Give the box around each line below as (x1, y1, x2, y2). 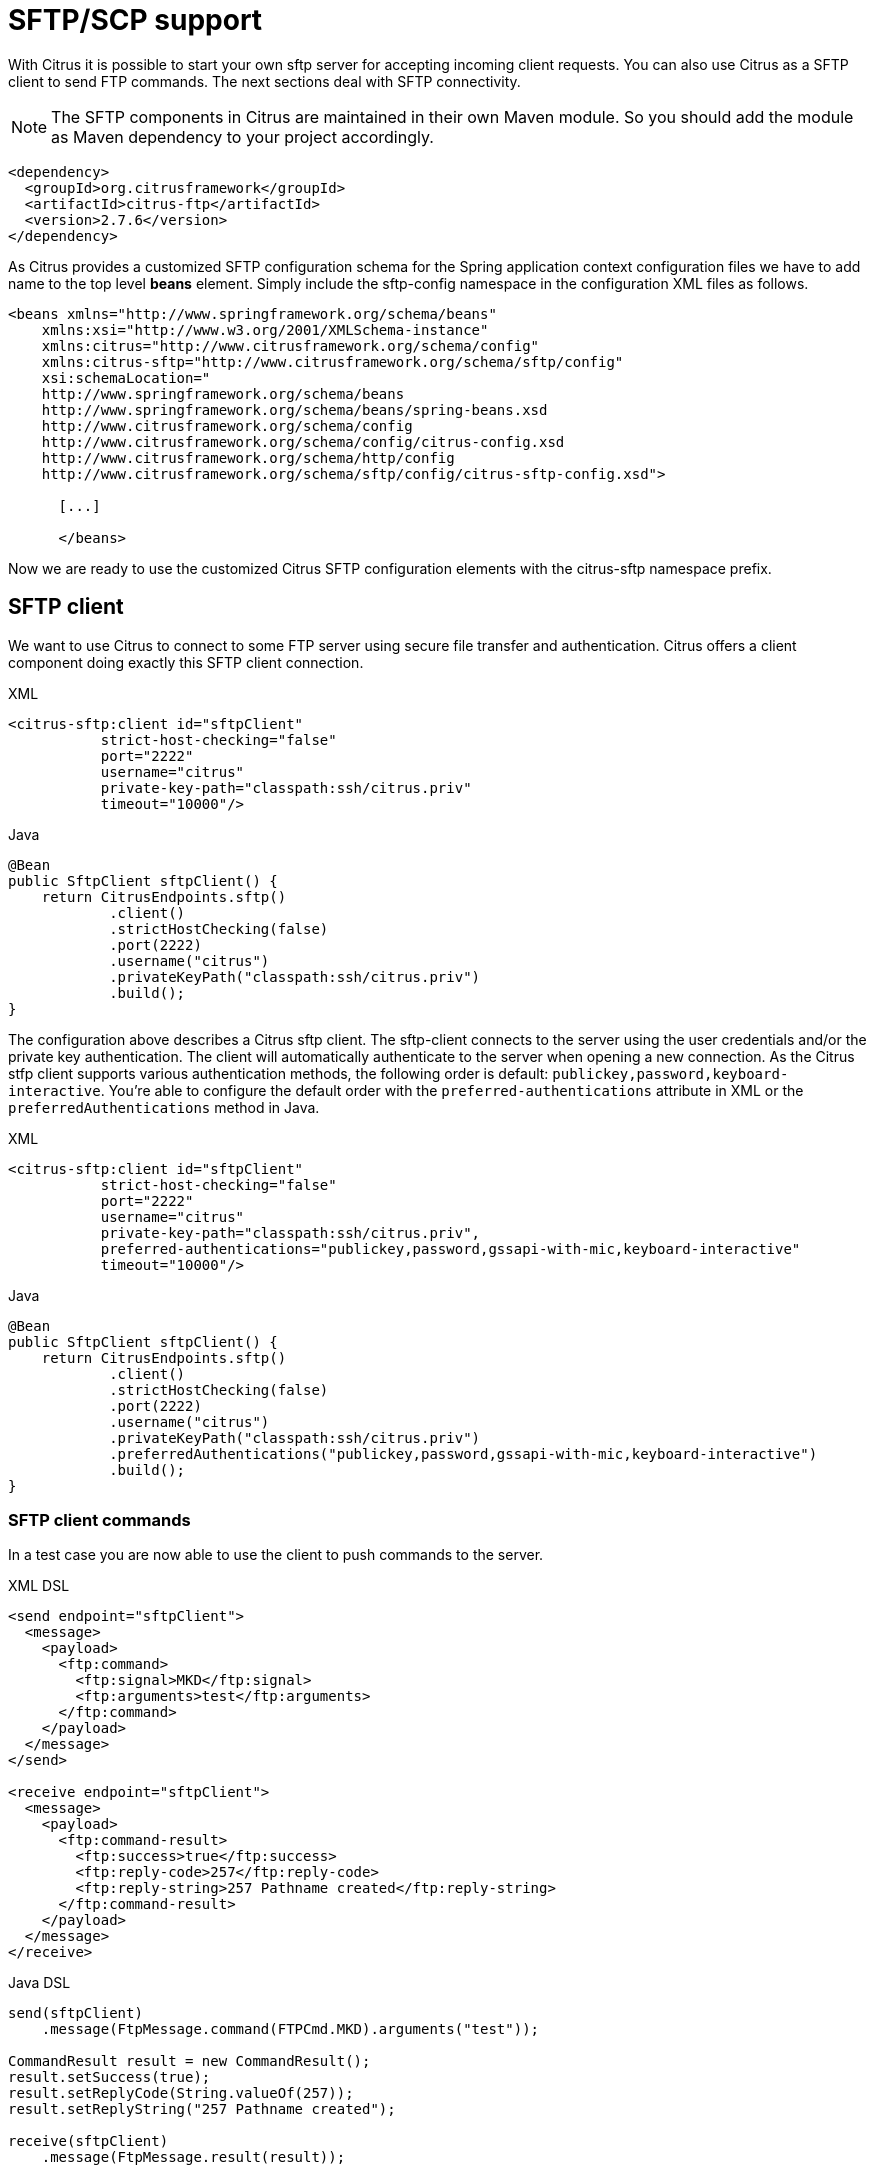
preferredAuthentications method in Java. (8, 1098, 320, 1116)
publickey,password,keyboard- (552, 1065, 789, 1082)
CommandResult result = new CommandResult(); (8, 2053, 371, 2070)
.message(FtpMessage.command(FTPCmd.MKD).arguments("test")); (41, 2021, 540, 2038)
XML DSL (8, 1577, 70, 1595)
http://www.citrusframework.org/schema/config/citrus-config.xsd (41, 433, 565, 450)
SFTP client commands (8, 1509, 191, 1530)
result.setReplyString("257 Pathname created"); (8, 2101, 396, 2118)
